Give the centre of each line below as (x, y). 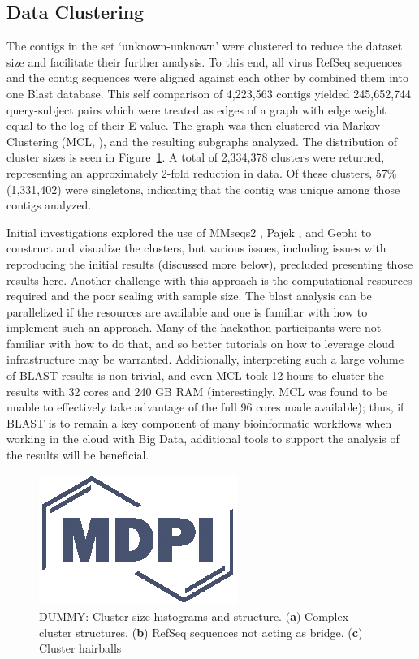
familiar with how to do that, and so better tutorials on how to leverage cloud (201, 343)
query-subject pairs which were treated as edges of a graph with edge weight (197, 109)
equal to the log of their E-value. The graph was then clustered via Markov (194, 125)
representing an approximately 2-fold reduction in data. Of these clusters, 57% (202, 172)
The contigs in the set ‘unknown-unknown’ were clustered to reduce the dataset (205, 46)
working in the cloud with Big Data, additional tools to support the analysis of (203, 439)
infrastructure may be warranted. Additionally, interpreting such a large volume (205, 359)
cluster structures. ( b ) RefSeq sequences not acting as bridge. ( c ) (201, 632)
